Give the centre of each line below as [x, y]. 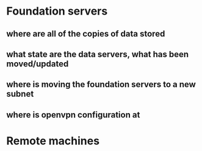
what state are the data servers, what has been [98, 54]
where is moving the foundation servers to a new [101, 84]
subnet [20, 94]
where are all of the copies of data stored [86, 34]
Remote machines [53, 141]
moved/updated [38, 64]
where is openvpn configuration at [73, 115]
